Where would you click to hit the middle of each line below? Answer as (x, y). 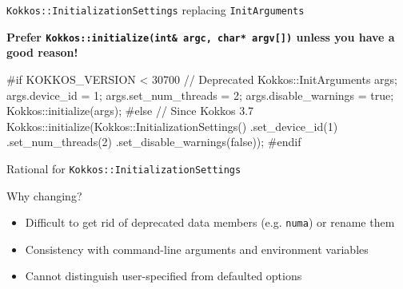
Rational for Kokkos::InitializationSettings (124, 168)
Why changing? (44, 195)
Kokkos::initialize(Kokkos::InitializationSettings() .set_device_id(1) (172, 126)
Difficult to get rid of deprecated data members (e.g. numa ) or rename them (210, 222)
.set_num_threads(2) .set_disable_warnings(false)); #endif (154, 142)
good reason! (42, 52)
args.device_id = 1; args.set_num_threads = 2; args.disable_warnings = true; (200, 95)
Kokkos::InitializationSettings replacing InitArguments (156, 10)
